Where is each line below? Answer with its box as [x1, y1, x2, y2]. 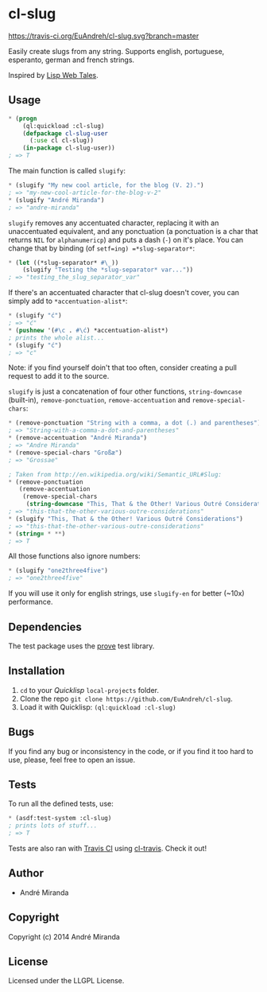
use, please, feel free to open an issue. [8, 755, 136, 764]
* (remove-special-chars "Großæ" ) [8, 449, 123, 457]
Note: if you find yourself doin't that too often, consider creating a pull [8, 363, 237, 372]
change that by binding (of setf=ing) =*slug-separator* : [8, 243, 195, 253]
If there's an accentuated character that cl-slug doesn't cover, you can [8, 288, 240, 298]
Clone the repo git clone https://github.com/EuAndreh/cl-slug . [19, 694, 233, 703]
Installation [8, 664, 65, 678]
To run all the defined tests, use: [8, 799, 114, 808]
